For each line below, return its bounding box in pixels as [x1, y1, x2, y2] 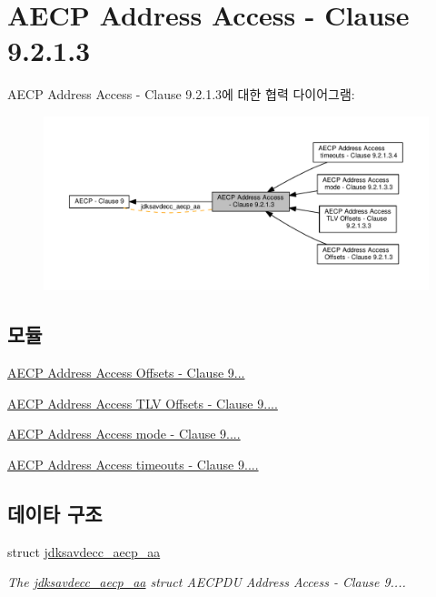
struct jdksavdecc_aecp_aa [7, 541, 161, 561]
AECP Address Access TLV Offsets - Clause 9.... [7, 393, 278, 412]
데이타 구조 [7, 499, 103, 527]
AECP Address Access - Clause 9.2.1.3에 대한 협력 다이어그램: [7, 85, 355, 104]
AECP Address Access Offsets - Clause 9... [7, 363, 245, 381]
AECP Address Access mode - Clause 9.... [7, 424, 241, 443]
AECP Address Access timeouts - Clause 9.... [7, 454, 259, 473]
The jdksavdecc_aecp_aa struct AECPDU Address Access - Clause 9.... [7, 572, 406, 592]
